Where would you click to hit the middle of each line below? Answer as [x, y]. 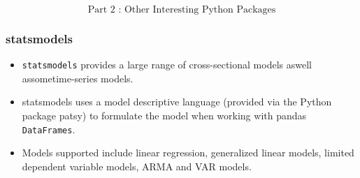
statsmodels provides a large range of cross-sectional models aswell [167, 65]
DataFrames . [49, 129]
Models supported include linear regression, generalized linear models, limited [188, 153]
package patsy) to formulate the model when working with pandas [164, 116]
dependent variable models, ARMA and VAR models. [137, 166]
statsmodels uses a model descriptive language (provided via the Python [177, 102]
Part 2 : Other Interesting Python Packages [182, 10]
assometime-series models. [78, 78]
